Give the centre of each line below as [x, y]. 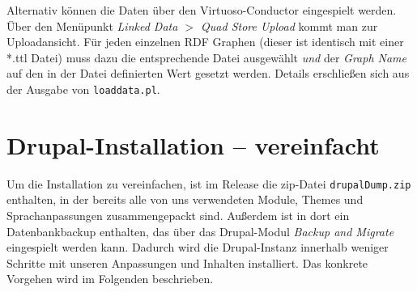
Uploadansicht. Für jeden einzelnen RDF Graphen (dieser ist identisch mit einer [205, 42]
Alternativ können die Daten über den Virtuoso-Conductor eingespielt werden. [202, 10]
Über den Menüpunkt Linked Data [92, 25]
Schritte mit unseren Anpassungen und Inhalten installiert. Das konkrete [187, 262]
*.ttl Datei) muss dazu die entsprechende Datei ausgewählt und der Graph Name [207, 57]
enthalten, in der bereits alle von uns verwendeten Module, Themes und [185, 199]
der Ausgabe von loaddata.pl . [83, 89]
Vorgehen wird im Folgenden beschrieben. [110, 279]
